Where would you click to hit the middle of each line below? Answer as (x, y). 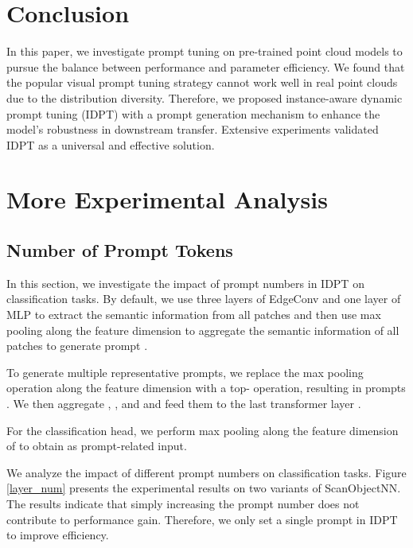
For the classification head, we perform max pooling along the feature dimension (203, 430)
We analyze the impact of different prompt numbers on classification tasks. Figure (206, 472)
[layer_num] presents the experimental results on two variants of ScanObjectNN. (204, 488)
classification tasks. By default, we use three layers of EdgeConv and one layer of (204, 299)
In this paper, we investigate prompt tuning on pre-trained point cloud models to (205, 51)
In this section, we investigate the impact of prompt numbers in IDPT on (185, 283)
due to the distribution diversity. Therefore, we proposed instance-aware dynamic (205, 97)
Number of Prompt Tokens (120, 250)
